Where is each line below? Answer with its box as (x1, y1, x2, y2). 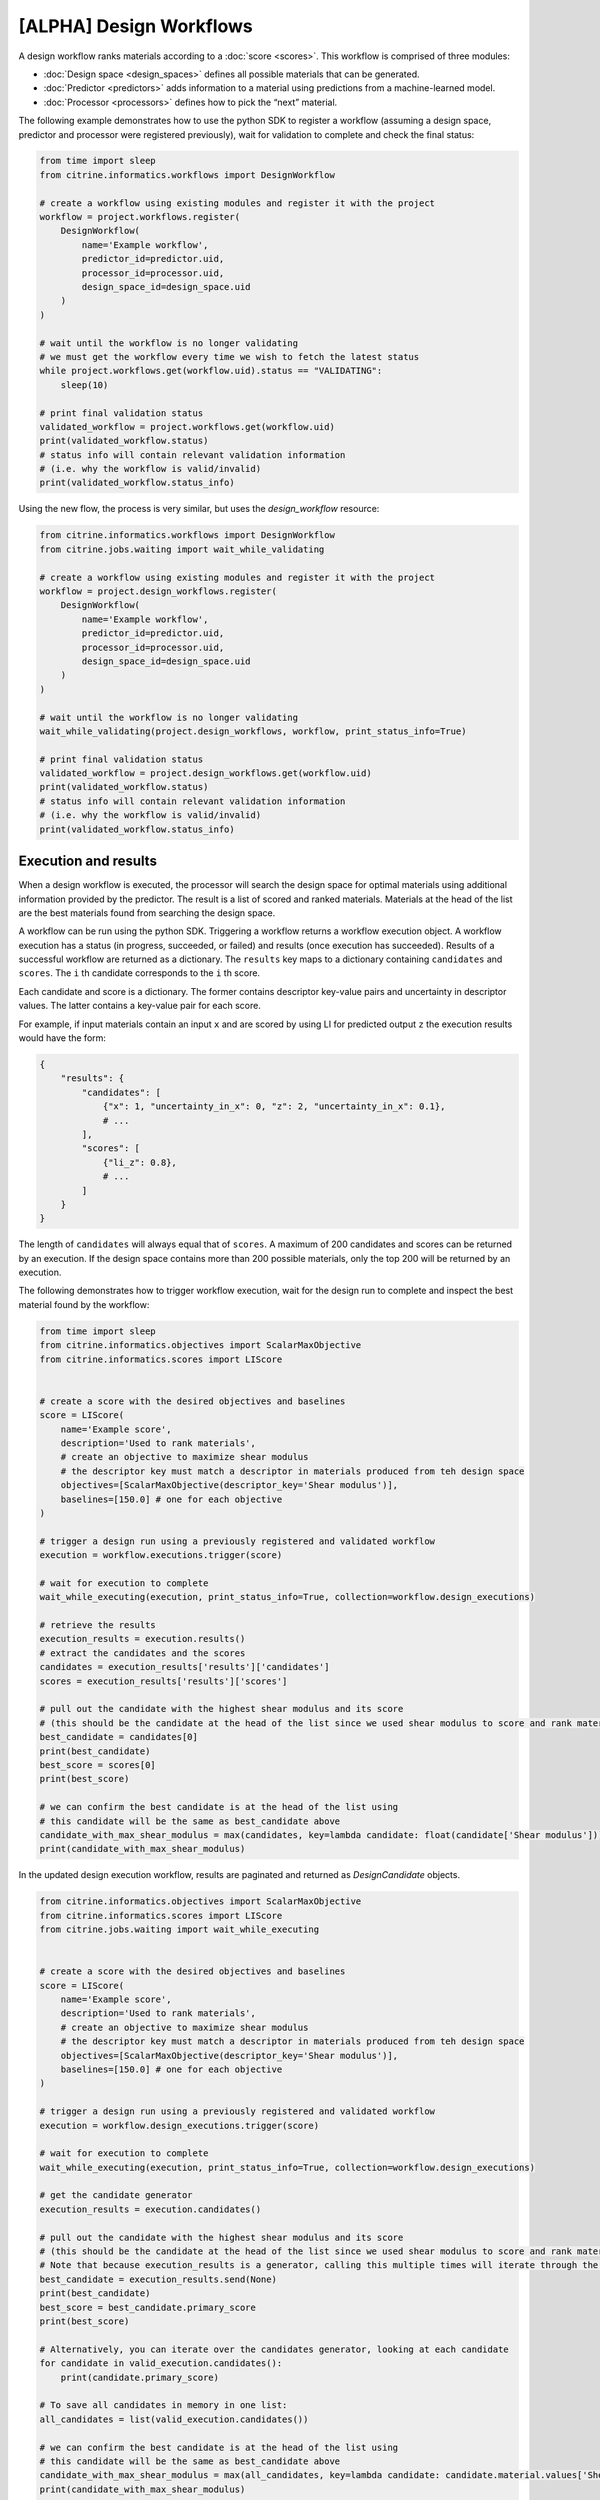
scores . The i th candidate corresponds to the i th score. (18, 967, 260, 979)
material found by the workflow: (18, 1298, 150, 1310)
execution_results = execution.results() (39, 1633, 246, 1645)
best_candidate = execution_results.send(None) (39, 2273, 277, 2285)
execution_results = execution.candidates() (39, 2203, 262, 2215)
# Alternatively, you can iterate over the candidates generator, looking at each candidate (39, 2343, 509, 2355)
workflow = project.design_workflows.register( (39, 586, 277, 597)
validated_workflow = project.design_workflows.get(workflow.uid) (39, 768, 372, 779)
